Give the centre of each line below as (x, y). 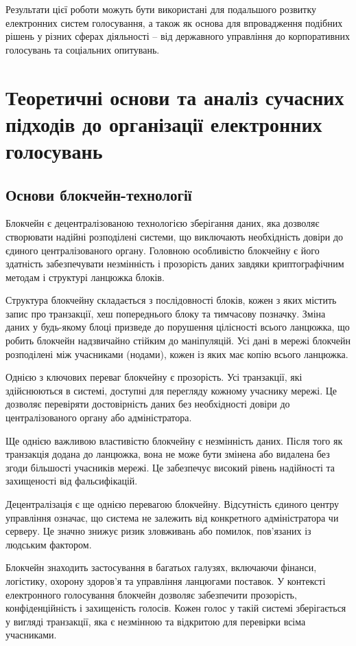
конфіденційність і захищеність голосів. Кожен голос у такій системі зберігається (176, 608)
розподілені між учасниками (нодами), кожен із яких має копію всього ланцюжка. (177, 354)
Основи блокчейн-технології (99, 194)
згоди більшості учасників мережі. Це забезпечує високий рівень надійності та (170, 467)
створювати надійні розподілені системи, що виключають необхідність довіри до (175, 236)
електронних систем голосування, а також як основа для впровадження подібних (174, 22)
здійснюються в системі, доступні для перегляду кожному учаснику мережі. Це (171, 390)
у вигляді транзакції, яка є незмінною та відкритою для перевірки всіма (156, 621)
